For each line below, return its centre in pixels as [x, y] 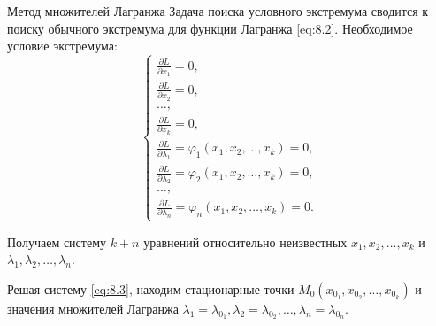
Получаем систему [57, 241]
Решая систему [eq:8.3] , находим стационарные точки [151, 288]
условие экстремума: [62, 46]
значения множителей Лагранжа [93, 308]
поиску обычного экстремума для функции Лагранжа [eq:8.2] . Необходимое [210, 28]
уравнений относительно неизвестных [245, 241]
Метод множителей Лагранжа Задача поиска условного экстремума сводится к [218, 11]
